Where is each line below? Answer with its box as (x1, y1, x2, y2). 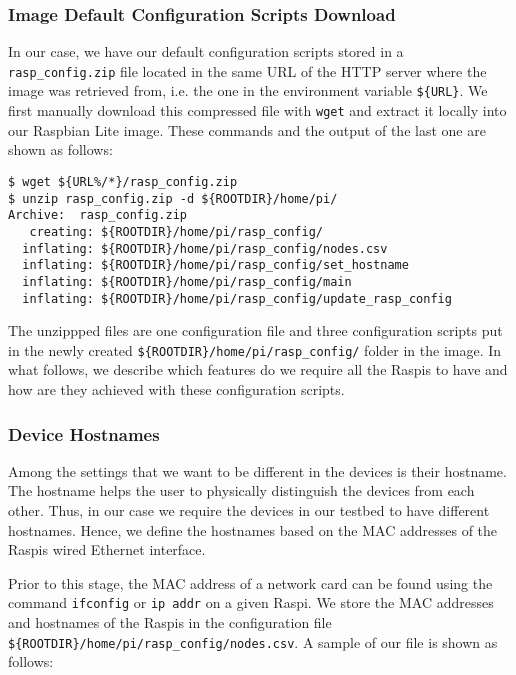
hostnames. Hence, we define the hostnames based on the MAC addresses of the (8, 519, 498, 540)
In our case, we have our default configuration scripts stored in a (8, 41, 404, 62)
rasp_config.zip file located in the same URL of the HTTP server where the (8, 60, 487, 81)
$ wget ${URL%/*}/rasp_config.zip (8, 174, 238, 189)
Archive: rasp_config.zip (8, 208, 187, 223)
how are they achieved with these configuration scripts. (8, 379, 345, 400)
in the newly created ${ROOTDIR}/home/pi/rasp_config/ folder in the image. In (8, 339, 502, 360)
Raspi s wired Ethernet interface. (8, 539, 206, 560)
